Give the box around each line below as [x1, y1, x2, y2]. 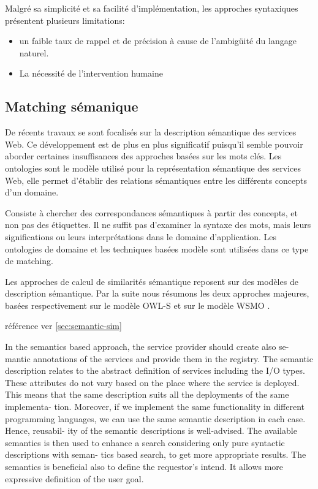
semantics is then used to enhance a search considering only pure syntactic [5, 436, 285, 449]
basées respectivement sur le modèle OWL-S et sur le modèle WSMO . [5, 298, 270, 311]
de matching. [5, 254, 53, 267]
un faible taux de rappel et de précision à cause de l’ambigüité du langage [19, 34, 297, 47]
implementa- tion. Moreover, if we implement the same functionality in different [5, 400, 305, 413]
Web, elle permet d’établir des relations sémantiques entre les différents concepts [5, 173, 308, 186]
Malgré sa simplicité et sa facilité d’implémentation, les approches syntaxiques [5, 2, 298, 14]
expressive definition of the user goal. [5, 472, 144, 485]
